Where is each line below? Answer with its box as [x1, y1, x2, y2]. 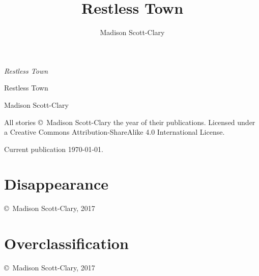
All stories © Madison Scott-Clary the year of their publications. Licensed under [4, 116, 255, 127]
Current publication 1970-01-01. [4, 143, 103, 154]
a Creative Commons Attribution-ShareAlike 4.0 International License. [4, 127, 225, 137]
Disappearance [4, 173, 108, 194]
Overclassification [4, 233, 129, 254]
